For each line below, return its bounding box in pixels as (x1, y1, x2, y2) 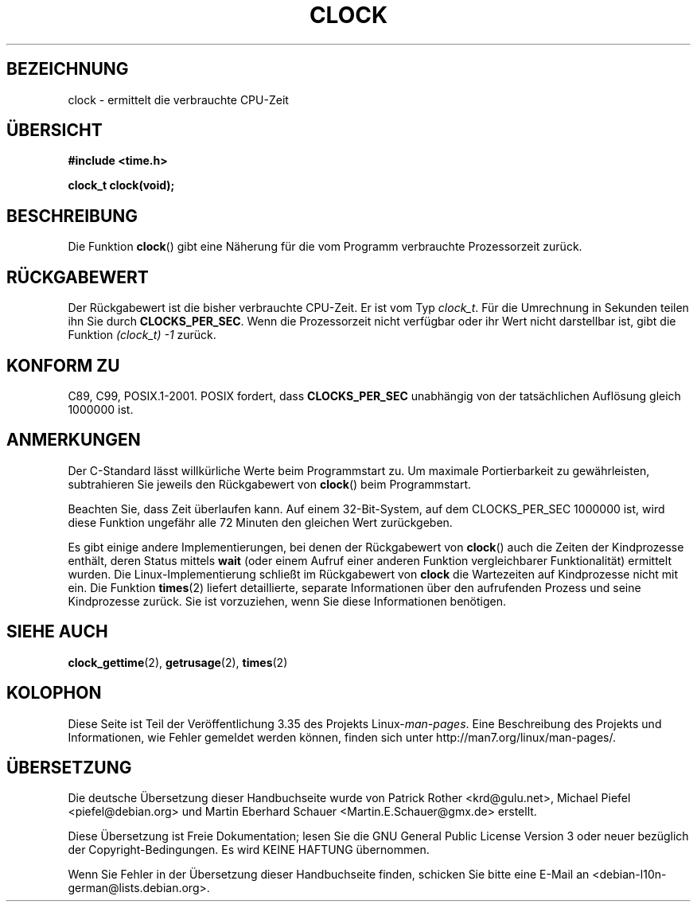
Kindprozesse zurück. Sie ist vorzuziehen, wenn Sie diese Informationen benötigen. (68, 594, 507, 608)
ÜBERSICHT (6, 120, 103, 141)
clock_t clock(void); (68, 178, 175, 193)
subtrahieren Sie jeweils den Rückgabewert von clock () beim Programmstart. (68, 477, 472, 491)
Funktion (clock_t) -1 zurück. (68, 328, 216, 342)
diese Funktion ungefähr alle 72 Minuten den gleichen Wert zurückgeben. (68, 515, 453, 529)
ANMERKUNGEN (6, 430, 141, 450)
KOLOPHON (6, 683, 102, 703)
